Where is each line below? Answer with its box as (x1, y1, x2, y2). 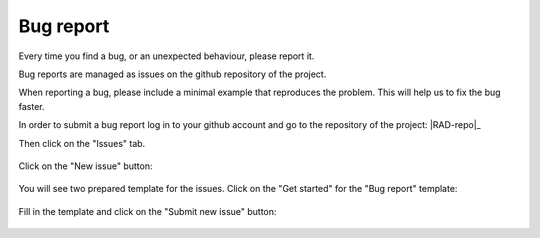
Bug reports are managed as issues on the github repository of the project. (18, 68, 327, 80)
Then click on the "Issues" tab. (18, 137, 146, 149)
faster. (18, 100, 45, 112)
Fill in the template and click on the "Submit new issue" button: (18, 205, 277, 217)
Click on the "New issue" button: (18, 160, 153, 172)
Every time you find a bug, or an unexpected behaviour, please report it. (18, 50, 315, 62)
